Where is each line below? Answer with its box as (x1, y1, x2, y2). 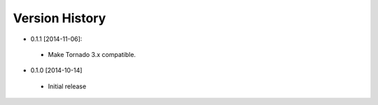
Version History (13, 10, 106, 26)
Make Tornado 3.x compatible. (48, 50, 136, 58)
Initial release (48, 82, 87, 90)
